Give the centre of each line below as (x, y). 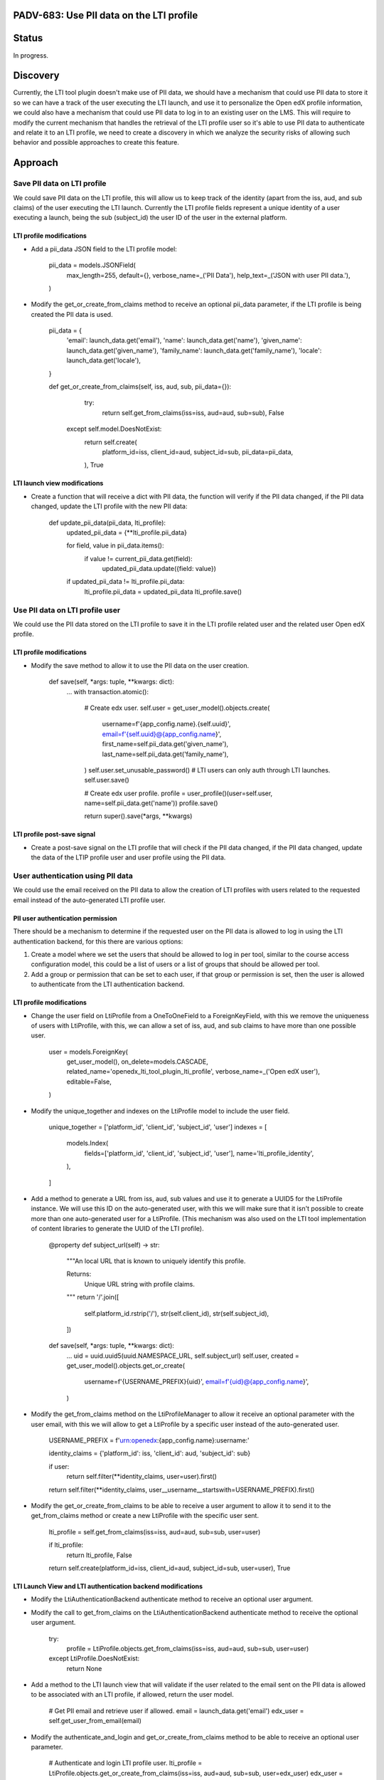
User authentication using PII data (73, 876)
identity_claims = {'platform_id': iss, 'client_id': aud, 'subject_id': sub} (150, 1453)
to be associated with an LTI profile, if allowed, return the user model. (132, 1695)
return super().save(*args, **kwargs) (138, 816)
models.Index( (87, 1143)
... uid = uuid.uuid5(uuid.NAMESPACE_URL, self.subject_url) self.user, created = (183, 1356)
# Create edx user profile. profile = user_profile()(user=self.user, (178, 793)
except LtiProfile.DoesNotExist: (94, 1658)
